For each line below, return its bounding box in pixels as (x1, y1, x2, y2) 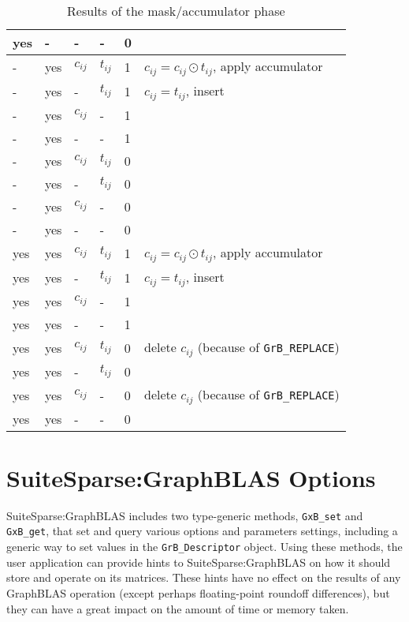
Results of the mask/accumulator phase (67, 2, 285, 20)
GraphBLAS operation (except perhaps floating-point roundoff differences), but (6, 584, 390, 601)
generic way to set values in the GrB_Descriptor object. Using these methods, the (6, 538, 403, 555)
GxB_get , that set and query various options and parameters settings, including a (6, 523, 398, 539)
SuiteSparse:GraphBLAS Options (6, 461, 376, 493)
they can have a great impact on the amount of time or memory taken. (6, 600, 349, 616)
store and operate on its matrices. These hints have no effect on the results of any (6, 569, 401, 586)
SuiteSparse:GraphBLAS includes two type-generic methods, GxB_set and (6, 507, 363, 523)
